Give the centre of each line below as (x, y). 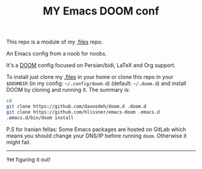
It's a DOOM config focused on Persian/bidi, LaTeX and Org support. (91, 65)
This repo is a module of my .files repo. (55, 42)
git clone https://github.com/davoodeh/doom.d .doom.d (76, 107)
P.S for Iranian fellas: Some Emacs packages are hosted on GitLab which (96, 129)
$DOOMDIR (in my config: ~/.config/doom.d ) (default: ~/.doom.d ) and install (96, 83)
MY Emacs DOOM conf (101, 11)
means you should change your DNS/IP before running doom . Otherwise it (96, 136)
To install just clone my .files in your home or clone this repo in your (90, 77)
